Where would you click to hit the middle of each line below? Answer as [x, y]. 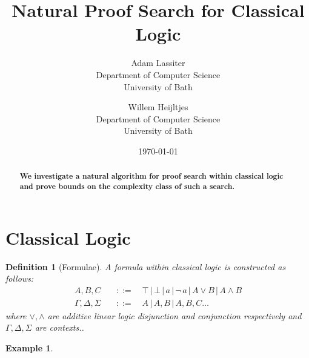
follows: [20, 278]
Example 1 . [29, 347]
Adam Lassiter [158, 63]
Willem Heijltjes [158, 107]
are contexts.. [59, 327]
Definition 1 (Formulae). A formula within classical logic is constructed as [146, 266]
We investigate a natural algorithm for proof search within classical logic [151, 176]
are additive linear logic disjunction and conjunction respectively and [174, 315]
